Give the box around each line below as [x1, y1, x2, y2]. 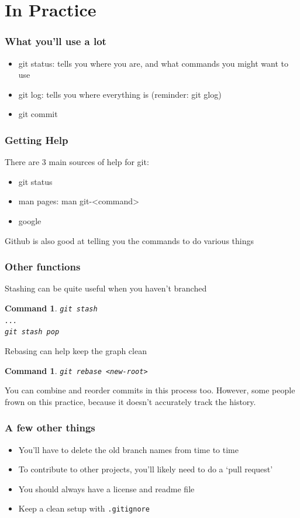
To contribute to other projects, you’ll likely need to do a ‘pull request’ [18, 463, 273, 475]
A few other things [5, 420, 95, 435]
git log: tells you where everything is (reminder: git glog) [18, 88, 222, 100]
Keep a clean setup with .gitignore [18, 502, 150, 514]
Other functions [5, 259, 81, 274]
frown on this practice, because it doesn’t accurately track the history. [5, 395, 256, 407]
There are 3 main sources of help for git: [5, 156, 149, 168]
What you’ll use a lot [5, 34, 106, 49]
